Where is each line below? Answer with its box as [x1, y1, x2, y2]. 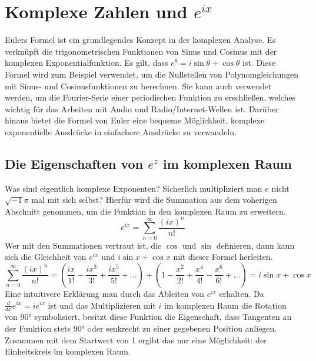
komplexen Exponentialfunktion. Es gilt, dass [5, 56, 168, 69]
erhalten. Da [219, 287, 264, 299]
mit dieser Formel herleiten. [173, 250, 273, 263]
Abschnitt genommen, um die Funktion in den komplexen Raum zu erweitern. [5, 205, 286, 217]
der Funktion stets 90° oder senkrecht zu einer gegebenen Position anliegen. [5, 322, 277, 334]
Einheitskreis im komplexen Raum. [5, 345, 131, 357]
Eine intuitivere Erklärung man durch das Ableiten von [5, 287, 205, 299]
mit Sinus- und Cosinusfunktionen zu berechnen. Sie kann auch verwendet [5, 79, 272, 92]
